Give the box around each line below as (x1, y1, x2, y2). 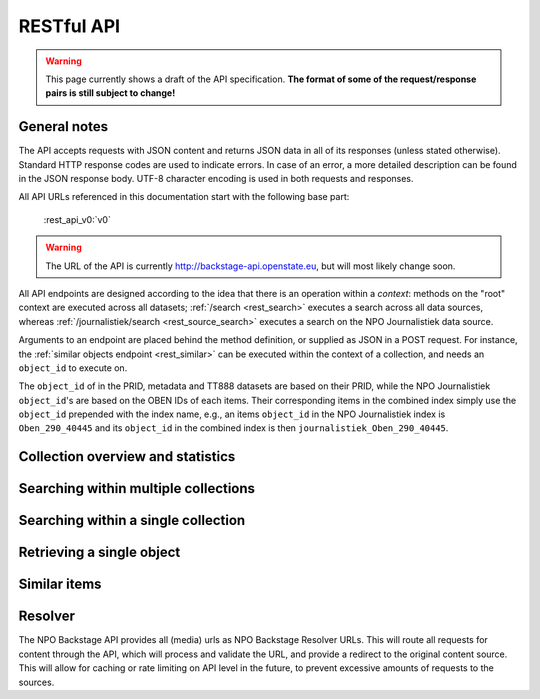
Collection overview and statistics (18, 448, 236, 465)
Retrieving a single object (18, 544, 181, 561)
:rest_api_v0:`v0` (43, 213, 112, 225)
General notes (18, 118, 109, 135)
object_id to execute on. (18, 361, 128, 374)
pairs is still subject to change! (45, 87, 176, 99)
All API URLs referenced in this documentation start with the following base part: (18, 191, 350, 203)
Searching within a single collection (18, 512, 246, 529)
